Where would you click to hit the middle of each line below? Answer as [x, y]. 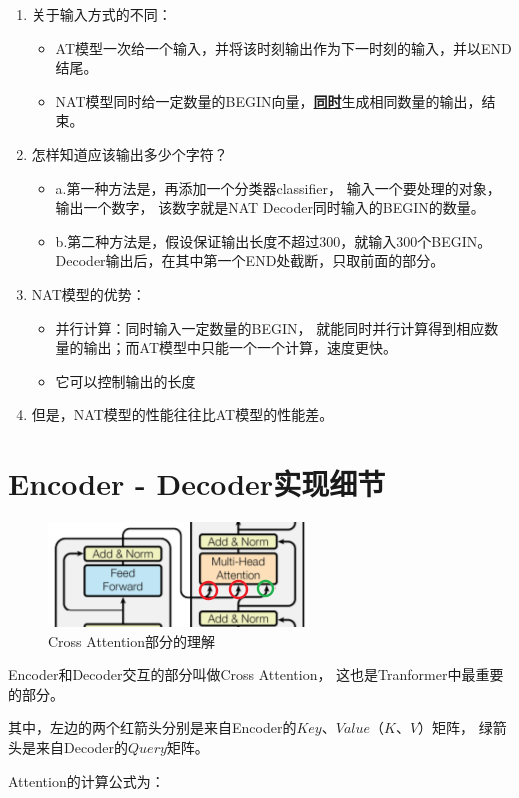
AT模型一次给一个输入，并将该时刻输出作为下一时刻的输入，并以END [283, 47]
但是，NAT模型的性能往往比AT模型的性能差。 [182, 414]
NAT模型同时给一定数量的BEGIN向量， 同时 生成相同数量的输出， [268, 100]
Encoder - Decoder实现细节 [197, 483]
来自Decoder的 [82, 747]
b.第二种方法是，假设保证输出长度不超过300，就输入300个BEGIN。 [273, 240]
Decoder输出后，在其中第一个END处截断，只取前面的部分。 [250, 260]
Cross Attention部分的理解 [132, 640]
